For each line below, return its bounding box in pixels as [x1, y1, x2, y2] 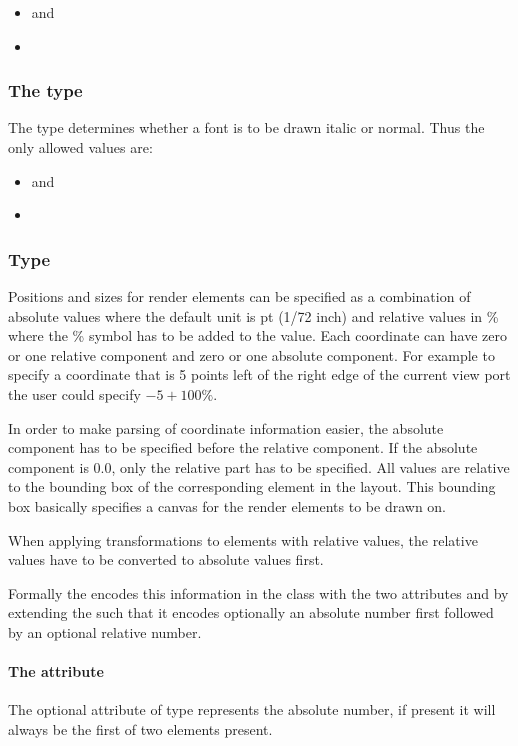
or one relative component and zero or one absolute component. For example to [8, 344, 495, 365]
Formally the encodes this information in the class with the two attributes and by [8, 582, 509, 603]
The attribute [8, 661, 104, 682]
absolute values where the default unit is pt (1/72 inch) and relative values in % [8, 305, 499, 326]
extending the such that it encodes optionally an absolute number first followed [8, 602, 494, 623]
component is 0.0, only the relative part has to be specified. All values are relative [8, 456, 510, 477]
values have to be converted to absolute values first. [8, 549, 324, 570]
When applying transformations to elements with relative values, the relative [8, 529, 478, 550]
